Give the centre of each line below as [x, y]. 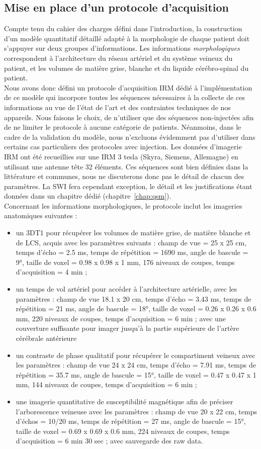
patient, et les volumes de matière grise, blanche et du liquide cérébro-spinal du [126, 68]
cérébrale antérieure [46, 338]
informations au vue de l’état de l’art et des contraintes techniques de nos [117, 107]
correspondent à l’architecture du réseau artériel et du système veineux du [118, 58]
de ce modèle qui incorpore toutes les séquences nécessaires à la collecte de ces [124, 97]
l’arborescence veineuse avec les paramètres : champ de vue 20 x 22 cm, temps [136, 411]
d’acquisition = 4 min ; [52, 272]
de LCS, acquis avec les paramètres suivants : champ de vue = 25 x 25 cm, [131, 242]
